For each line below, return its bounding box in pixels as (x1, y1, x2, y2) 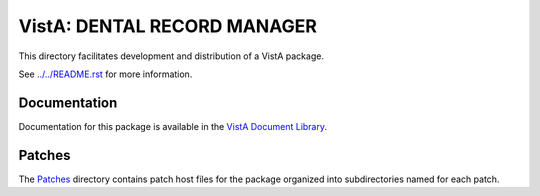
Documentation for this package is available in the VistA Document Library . (18, 120, 328, 132)
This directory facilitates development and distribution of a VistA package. (18, 50, 325, 62)
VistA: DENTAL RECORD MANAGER (18, 15, 317, 37)
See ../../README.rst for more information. (18, 68, 193, 80)
